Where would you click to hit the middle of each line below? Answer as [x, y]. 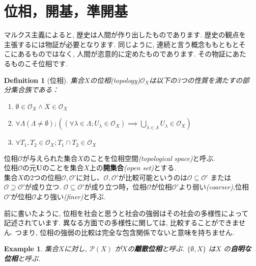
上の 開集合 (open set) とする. [133, 168]
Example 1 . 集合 [31, 249]
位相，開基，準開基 [66, 11]
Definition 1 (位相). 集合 [44, 80]
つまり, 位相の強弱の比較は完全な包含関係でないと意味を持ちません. [125, 232]
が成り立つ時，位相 [115, 187]
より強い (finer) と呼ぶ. [71, 196]
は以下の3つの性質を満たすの [196, 80]
